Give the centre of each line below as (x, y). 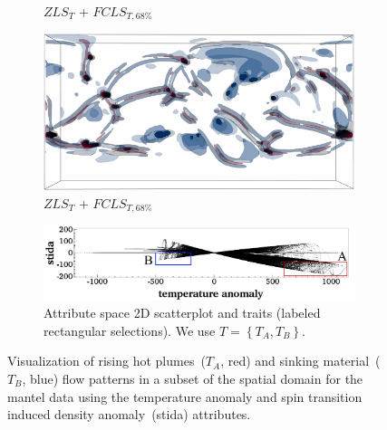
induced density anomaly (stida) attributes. (129, 414)
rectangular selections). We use (130, 330)
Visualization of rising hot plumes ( (106, 361)
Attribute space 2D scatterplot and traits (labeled (182, 313)
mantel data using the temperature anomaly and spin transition (185, 396)
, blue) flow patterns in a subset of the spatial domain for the (193, 378)
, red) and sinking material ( (300, 361)
